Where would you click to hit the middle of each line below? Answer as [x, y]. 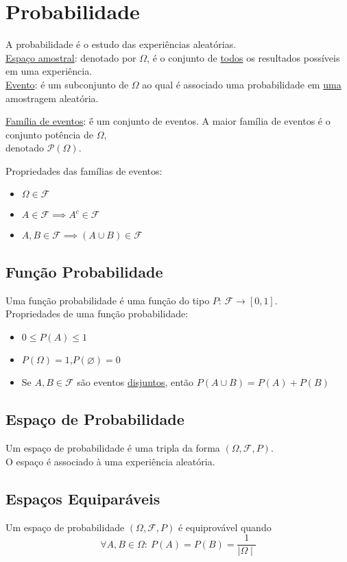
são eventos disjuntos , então [135, 382]
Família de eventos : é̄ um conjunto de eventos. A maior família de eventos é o [168, 121]
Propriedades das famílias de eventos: [84, 170]
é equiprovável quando [225, 527]
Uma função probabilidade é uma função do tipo [108, 300]
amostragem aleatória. [52, 98]
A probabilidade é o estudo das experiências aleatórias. [121, 44]
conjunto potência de [49, 134]
